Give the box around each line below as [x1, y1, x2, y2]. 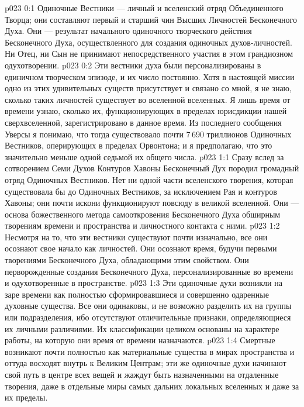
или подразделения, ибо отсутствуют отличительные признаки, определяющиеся [5, 311, 291, 323]
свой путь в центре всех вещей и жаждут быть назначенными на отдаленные [5, 368, 279, 380]
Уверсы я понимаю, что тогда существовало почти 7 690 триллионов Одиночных [5, 127, 292, 140]
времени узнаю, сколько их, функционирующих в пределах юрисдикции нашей [5, 105, 287, 117]
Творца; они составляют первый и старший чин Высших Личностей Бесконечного [5, 13, 297, 25]
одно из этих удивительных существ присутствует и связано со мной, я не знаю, [5, 82, 292, 94]
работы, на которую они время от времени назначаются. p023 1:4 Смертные [5, 334, 275, 346]
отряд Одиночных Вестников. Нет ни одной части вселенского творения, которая [5, 173, 293, 185]
